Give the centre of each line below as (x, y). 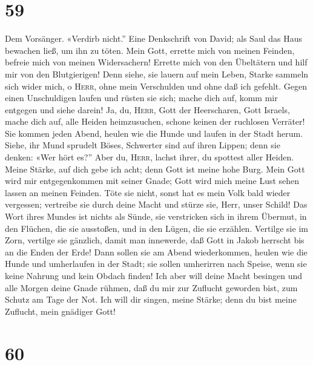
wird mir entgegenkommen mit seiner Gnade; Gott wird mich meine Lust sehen (152, 181)
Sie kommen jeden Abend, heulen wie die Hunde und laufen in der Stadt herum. (154, 133)
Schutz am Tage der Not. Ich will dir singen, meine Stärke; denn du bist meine (151, 299)
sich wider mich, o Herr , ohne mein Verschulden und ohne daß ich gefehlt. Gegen (156, 86)
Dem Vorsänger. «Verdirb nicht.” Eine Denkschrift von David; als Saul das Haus (154, 38)
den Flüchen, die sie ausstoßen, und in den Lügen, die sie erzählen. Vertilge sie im (156, 228)
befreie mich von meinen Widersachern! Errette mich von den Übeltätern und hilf (156, 62)
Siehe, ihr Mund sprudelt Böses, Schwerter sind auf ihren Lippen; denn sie (143, 145)
